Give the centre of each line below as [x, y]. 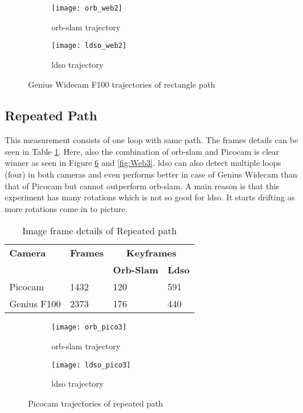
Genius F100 [35, 304]
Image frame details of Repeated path [100, 231]
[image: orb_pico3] [89, 327]
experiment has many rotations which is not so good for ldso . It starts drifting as [150, 197]
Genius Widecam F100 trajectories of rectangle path [122, 84]
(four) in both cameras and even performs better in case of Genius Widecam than [151, 174]
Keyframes [151, 253]
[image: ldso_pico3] [91, 365]
